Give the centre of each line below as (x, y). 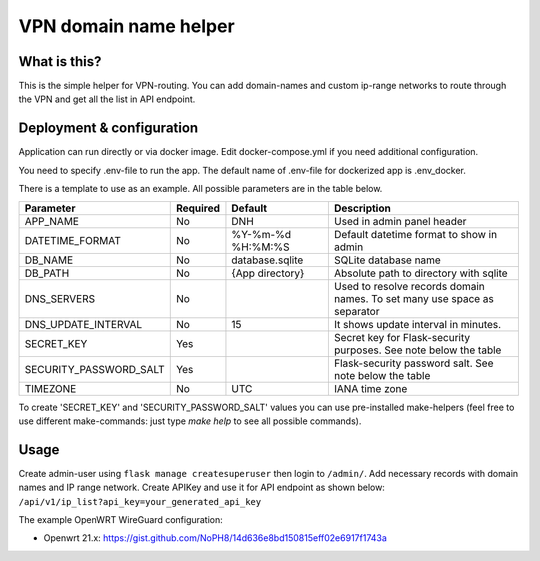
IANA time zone (370, 388)
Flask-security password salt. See (413, 363)
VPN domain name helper (126, 26)
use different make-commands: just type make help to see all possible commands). (190, 421)
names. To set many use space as (414, 298)
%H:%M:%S (260, 247)
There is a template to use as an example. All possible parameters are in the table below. (200, 189)
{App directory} (268, 273)
